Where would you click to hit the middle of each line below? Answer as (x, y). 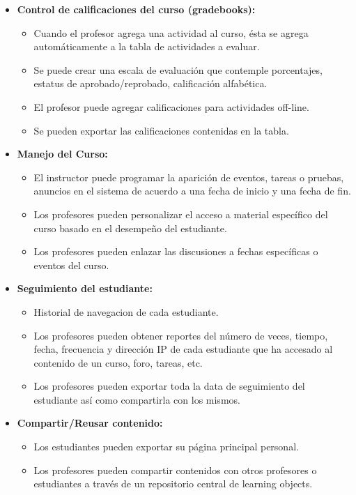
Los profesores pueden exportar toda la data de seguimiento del (169, 386)
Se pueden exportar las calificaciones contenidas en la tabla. (161, 130)
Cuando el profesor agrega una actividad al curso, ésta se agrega (171, 32)
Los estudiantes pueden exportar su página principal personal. (166, 447)
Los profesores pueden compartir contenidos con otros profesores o (175, 470)
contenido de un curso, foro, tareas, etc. (118, 362)
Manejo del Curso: (62, 154)
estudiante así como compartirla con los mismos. (137, 399)
